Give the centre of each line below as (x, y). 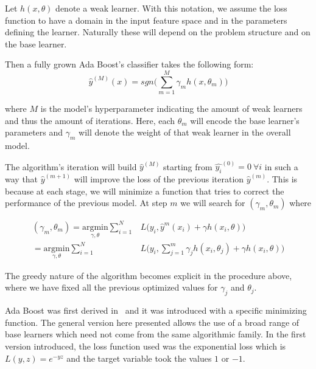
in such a (281, 166)
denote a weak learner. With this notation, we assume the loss (171, 8)
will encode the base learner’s (245, 120)
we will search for (213, 203)
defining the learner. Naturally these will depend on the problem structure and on (158, 32)
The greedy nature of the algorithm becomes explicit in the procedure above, (149, 275)
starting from (188, 166)
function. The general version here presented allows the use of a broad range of (152, 322)
